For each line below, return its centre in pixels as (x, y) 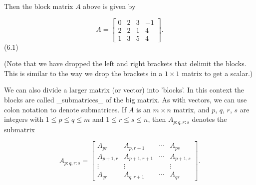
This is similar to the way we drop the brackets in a (83, 73)
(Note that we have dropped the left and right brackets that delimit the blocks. (125, 63)
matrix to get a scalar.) (217, 73)
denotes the (209, 119)
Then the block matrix (39, 6)
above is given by (109, 6)
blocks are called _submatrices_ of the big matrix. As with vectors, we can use (126, 100)
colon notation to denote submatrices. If (65, 109)
